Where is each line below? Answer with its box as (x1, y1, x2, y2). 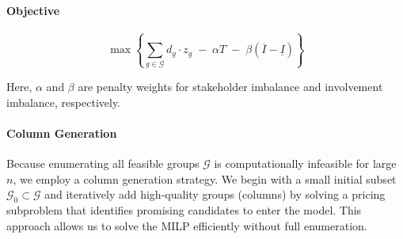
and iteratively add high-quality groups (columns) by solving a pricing (44, 186, 386, 203)
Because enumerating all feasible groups (6, 154, 200, 171)
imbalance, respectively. (6, 93, 121, 110)
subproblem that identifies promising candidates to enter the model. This (6, 201, 362, 218)
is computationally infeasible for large (214, 154, 397, 171)
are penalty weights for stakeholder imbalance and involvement (78, 78, 383, 94)
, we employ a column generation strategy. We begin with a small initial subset (13, 170, 397, 187)
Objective (6, 2, 60, 18)
